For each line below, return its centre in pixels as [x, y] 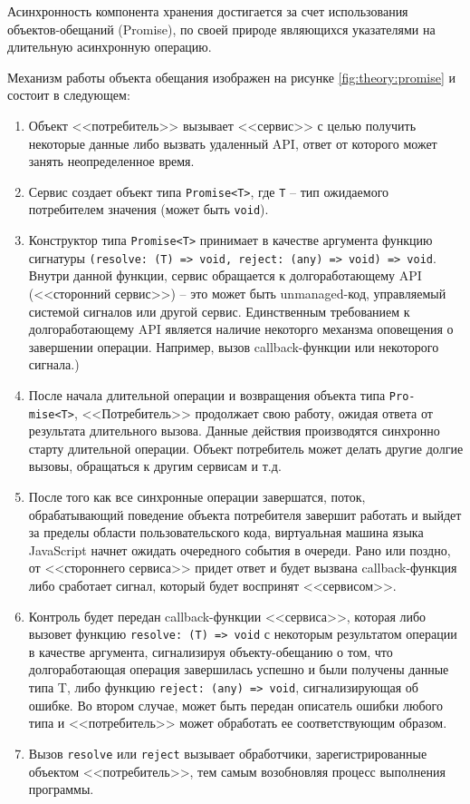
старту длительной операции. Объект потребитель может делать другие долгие [246, 448]
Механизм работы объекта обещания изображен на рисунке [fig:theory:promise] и [231, 77]
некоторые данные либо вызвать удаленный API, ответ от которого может [233, 143]
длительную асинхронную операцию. [110, 47]
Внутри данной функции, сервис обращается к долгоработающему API [225, 275]
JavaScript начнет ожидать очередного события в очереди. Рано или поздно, [240, 549]
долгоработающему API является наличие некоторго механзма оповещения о [241, 329]
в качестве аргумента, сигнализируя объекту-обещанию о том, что [211, 651]
